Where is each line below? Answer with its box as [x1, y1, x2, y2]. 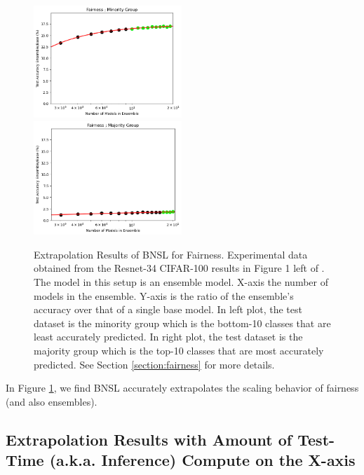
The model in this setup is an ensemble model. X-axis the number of [34, 274, 328, 289]
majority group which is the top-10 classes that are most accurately [34, 343, 324, 357]
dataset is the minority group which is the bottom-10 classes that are [34, 315, 331, 330]
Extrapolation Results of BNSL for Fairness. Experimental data [34, 247, 308, 261]
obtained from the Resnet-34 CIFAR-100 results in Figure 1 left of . [34, 261, 325, 275]
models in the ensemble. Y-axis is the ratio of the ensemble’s [34, 288, 294, 303]
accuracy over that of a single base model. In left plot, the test [34, 302, 302, 317]
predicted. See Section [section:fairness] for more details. [34, 357, 275, 371]
